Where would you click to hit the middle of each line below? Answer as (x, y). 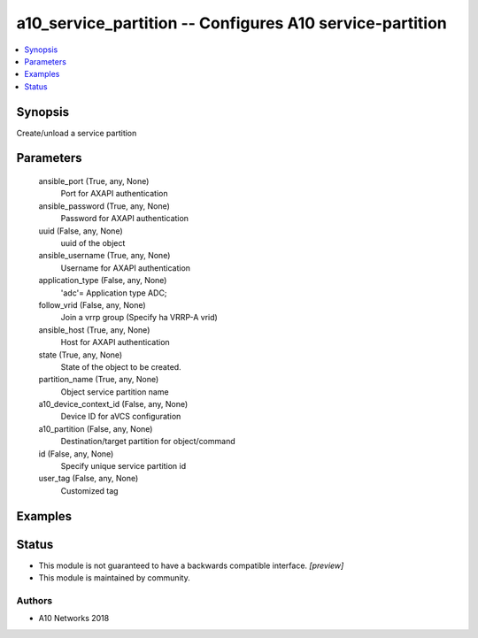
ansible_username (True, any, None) (104, 256)
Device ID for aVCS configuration (121, 417)
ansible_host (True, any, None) (94, 330)
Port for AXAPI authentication (114, 194)
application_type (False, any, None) (103, 281)
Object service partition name (115, 392)
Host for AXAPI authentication (115, 342)
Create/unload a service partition (77, 133)
